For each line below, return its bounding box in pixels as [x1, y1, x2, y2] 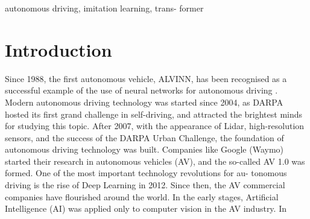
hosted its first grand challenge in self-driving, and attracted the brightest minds [5, 107, 303, 120]
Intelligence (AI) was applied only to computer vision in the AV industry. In [5, 202, 286, 215]
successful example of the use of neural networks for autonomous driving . [5, 84, 278, 97]
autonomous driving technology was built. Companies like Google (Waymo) [5, 143, 283, 156]
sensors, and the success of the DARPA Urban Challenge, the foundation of [5, 131, 284, 144]
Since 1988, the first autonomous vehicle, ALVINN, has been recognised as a [5, 72, 287, 84]
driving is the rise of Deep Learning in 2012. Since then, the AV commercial [5, 179, 285, 191]
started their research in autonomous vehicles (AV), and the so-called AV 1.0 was [5, 154, 305, 167]
